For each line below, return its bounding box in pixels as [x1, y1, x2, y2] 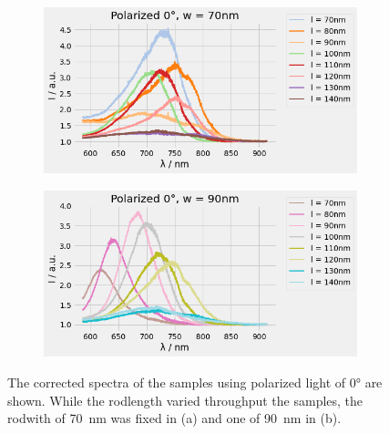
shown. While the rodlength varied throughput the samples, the [7, 390, 363, 409]
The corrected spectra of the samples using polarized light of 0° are [7, 372, 383, 391]
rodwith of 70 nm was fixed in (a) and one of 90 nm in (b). [7, 408, 342, 428]
